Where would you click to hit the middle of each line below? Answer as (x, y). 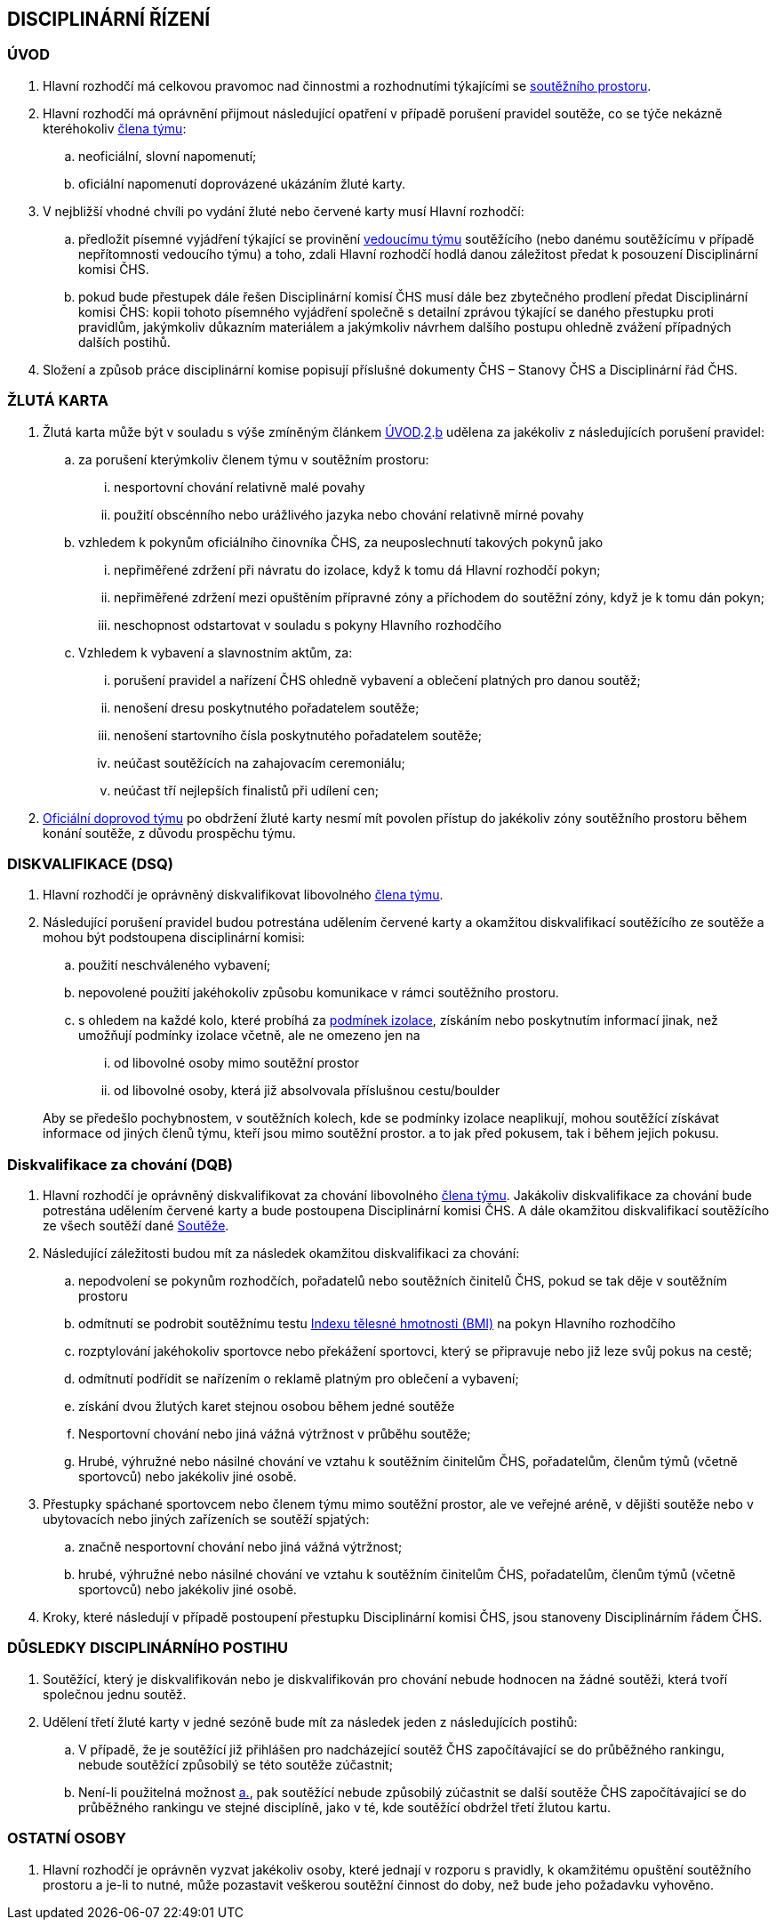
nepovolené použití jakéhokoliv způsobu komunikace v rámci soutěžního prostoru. (319, 993)
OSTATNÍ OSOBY (67, 1838)
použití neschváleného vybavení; (175, 965)
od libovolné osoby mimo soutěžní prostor (236, 1063)
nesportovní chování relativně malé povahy (240, 487)
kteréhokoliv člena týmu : (115, 128)
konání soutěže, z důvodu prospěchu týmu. (169, 833)
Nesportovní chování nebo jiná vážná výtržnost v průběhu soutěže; (275, 1434)
